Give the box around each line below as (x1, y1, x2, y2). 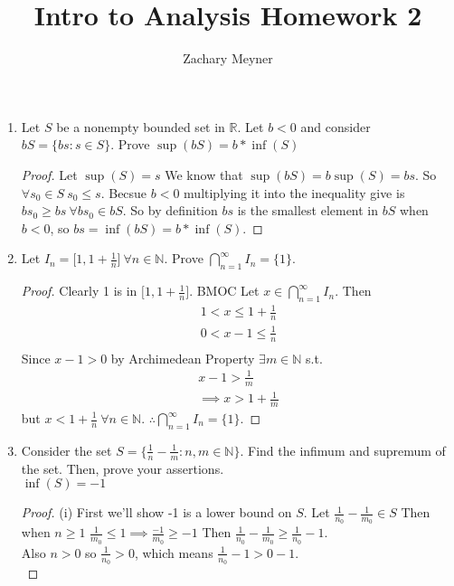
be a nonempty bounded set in (56, 117, 225, 136)
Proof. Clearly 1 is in (21, 281, 137, 300)
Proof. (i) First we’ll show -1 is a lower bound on (21, 503, 292, 522)
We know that (165, 165, 243, 184)
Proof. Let (21, 165, 78, 184)
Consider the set (21, 440, 112, 459)
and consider (300, 117, 371, 136)
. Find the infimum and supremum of (240, 440, 446, 459)
